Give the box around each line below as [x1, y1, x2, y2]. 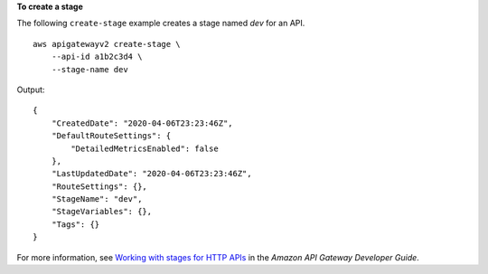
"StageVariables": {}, [51, 206, 153, 217]
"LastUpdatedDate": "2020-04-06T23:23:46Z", [51, 168, 252, 179]
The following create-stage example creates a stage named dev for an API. [16, 18, 305, 29]
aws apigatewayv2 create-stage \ [33, 39, 181, 49]
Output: [16, 84, 45, 95]
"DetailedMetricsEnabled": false [70, 143, 219, 154]
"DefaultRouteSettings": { [51, 131, 172, 141]
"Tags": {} [51, 219, 100, 230]
